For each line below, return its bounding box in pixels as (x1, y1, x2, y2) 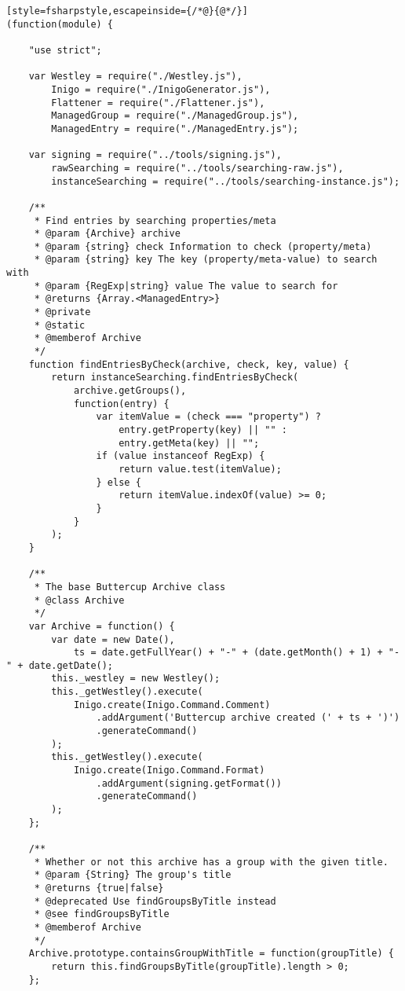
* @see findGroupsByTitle (34, 908, 170, 920)
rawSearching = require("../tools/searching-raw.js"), (51, 162, 344, 174)
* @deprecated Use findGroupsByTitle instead (34, 895, 276, 907)
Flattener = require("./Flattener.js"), (51, 97, 265, 108)
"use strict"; (28, 44, 102, 56)
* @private (34, 306, 91, 318)
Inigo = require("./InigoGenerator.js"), (51, 83, 271, 95)
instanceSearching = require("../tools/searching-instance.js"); (51, 175, 400, 187)
